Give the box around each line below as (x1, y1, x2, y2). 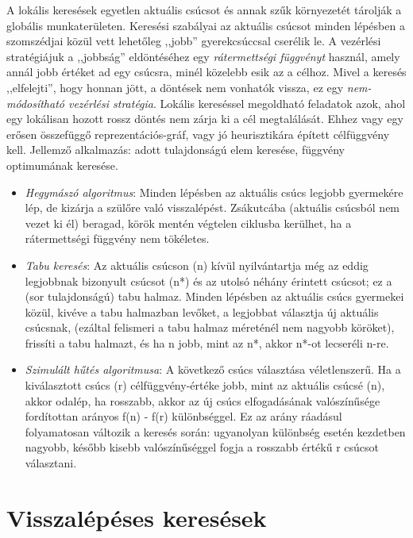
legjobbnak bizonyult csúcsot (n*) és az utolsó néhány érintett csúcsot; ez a (25, 272, 392, 289)
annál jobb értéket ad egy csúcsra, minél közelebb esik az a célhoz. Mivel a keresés (6, 63, 407, 80)
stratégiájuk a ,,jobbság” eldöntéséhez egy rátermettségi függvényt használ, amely (6, 48, 400, 64)
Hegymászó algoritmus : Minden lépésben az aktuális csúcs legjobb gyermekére (25, 183, 403, 200)
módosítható (6, 94, 64, 111)
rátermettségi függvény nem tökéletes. (25, 230, 210, 247)
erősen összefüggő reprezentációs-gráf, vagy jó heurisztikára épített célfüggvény (6, 125, 390, 142)
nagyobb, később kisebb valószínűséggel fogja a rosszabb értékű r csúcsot (25, 439, 380, 455)
